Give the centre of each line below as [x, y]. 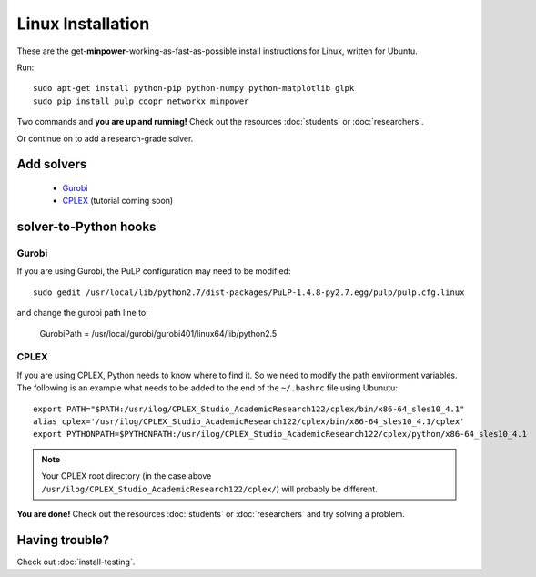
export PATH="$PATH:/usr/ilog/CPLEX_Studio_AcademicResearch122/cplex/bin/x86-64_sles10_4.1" [249, 409]
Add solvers [52, 164]
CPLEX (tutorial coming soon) [118, 201]
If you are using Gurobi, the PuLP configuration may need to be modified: [154, 271]
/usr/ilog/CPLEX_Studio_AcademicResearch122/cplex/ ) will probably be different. [209, 489]
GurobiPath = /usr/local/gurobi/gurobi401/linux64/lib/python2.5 [158, 333]
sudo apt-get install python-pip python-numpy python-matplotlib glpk [194, 88]
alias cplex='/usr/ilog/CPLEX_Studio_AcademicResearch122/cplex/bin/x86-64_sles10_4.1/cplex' [249, 421]
